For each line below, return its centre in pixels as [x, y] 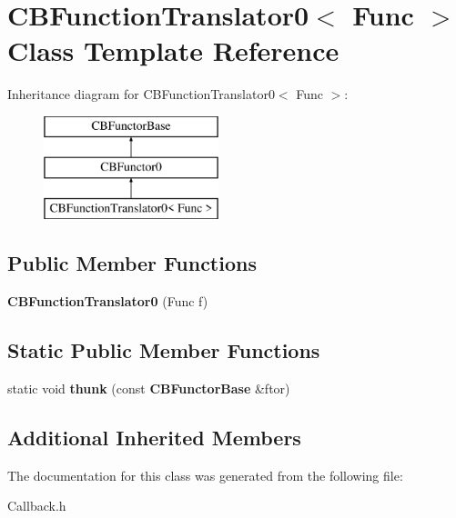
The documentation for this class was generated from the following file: [205, 475]
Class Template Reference [173, 50]
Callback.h [37, 506]
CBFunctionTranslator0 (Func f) [108, 301]
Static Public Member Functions [164, 350]
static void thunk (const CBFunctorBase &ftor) [149, 388]
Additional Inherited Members [154, 437]
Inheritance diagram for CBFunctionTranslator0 [141, 94]
